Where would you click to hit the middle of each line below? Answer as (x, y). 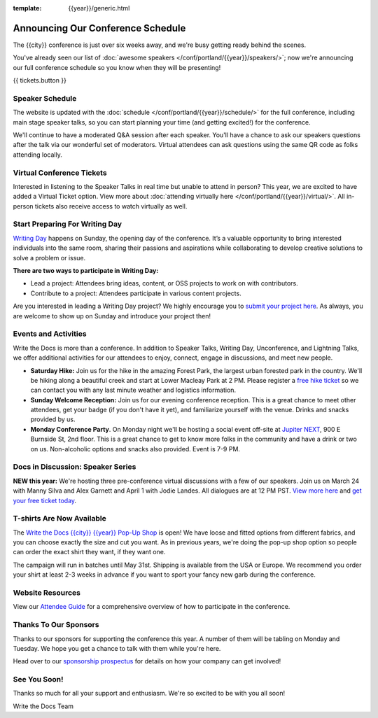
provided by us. (53, 419)
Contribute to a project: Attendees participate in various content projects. (136, 293)
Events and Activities (50, 334)
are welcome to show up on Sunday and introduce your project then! (112, 316)
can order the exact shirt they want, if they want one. (89, 552)
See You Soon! (38, 680)
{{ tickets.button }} (40, 80)
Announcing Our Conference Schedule (99, 28)
